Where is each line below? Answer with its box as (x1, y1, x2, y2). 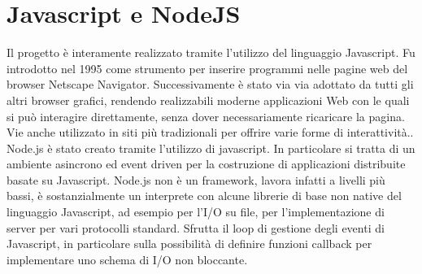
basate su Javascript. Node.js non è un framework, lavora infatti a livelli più (7, 171, 385, 188)
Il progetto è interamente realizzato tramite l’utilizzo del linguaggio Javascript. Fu (7, 44, 415, 61)
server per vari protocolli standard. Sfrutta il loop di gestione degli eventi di (7, 219, 385, 236)
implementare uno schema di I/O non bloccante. (7, 250, 248, 267)
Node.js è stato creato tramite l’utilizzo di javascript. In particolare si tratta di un (7, 139, 415, 156)
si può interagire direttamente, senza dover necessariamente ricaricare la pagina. (7, 107, 405, 124)
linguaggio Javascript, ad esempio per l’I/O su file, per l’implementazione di (7, 203, 385, 220)
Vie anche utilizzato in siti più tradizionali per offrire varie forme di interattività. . (7, 124, 414, 141)
